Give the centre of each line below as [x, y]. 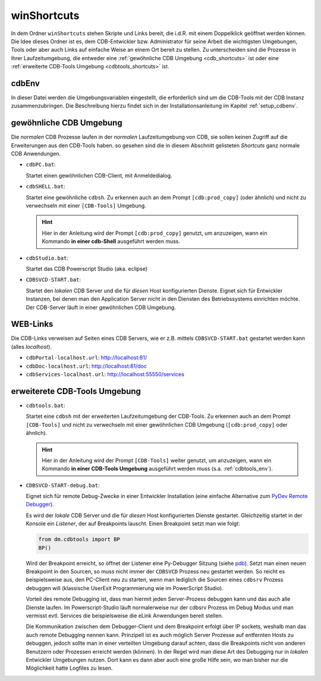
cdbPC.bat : [41, 165]
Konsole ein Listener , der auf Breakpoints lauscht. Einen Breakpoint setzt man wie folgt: [133, 524]
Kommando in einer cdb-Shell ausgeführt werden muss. [111, 241]
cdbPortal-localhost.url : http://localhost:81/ [86, 358]
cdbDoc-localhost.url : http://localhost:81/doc [86, 366]
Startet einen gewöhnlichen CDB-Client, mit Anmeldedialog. [99, 175]
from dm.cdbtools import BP [79, 540]
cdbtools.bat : [45, 405]
